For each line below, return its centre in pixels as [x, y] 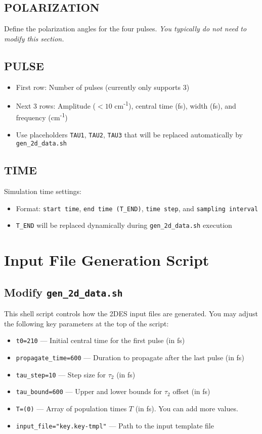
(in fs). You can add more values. [187, 408]
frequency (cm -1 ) [42, 117]
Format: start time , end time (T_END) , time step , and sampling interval [137, 208]
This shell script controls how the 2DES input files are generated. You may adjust [131, 314]
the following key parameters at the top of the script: [86, 323]
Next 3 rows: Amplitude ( [56, 105]
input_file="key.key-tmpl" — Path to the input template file [115, 425]
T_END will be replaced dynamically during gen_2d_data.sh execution [124, 225]
